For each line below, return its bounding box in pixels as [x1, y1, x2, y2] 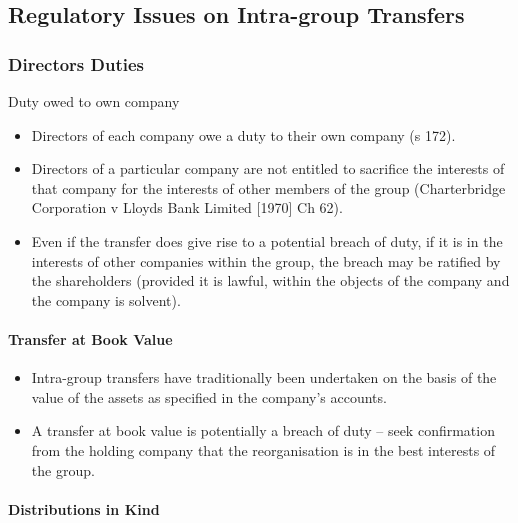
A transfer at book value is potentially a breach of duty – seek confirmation [31, 420, 495, 441]
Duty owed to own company [8, 91, 180, 111]
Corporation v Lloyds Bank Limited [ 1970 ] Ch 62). [31, 197, 343, 218]
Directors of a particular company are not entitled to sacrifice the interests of [31, 158, 505, 179]
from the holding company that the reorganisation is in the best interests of [31, 439, 496, 460]
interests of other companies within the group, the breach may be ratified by [31, 250, 501, 271]
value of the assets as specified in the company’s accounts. [31, 386, 387, 407]
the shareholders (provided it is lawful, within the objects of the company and [31, 270, 510, 291]
